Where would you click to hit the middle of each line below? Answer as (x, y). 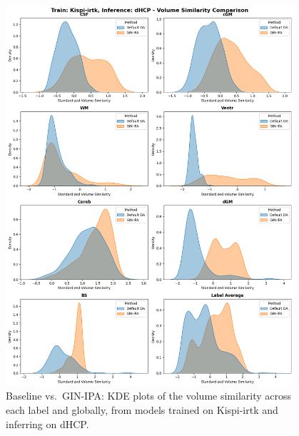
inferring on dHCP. (47, 424)
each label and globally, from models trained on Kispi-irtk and (142, 410)
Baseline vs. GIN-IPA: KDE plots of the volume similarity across (149, 396)
